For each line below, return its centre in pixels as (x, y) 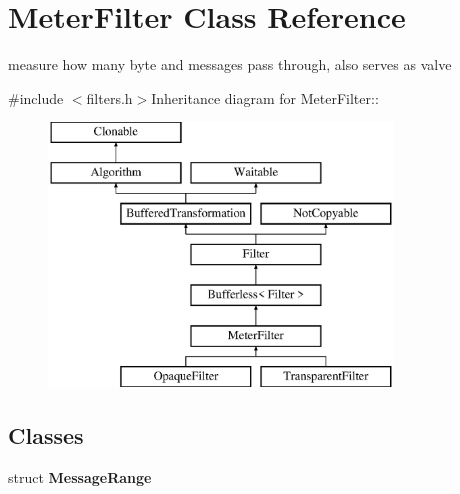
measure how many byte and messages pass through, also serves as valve (230, 64)
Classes (46, 434)
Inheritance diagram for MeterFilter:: (265, 97)
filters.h (109, 97)
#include (36, 97)
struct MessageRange (80, 476)
